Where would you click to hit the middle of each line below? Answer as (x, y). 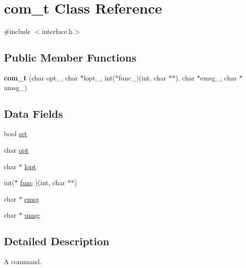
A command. (23, 261)
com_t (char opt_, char (41, 77)
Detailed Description (57, 241)
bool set (16, 134)
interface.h (57, 31)
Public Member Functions (70, 57)
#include (17, 31)
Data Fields (34, 113)
